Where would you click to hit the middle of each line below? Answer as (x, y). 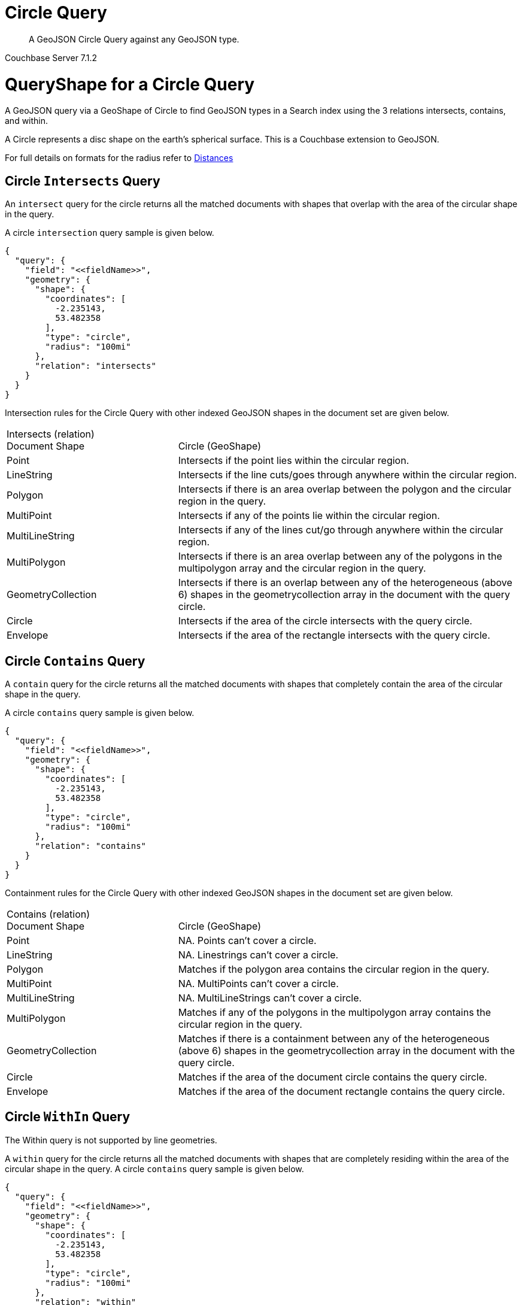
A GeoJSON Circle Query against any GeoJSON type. (134, 39)
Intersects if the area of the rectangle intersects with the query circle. (334, 635)
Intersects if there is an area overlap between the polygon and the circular (345, 489)
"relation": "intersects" (95, 366)
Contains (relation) (48, 914)
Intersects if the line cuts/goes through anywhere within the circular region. (348, 475)
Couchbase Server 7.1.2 (51, 57)
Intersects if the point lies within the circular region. (294, 461)
